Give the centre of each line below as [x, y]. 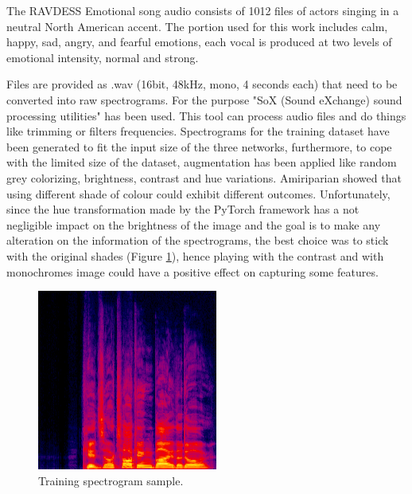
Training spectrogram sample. [111, 480]
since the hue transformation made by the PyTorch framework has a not [183, 209]
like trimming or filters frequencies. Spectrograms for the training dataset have [198, 131]
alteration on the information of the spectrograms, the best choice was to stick [198, 240]
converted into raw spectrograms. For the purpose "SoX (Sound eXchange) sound [204, 99]
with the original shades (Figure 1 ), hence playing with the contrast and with [195, 255]
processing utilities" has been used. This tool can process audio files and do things [206, 115]
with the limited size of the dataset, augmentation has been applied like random [202, 162]
